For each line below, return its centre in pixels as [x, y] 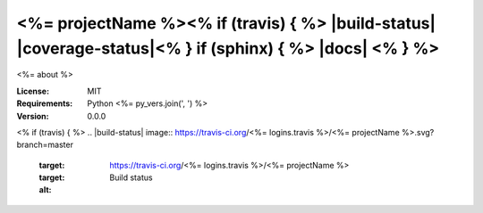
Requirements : [45, 103]
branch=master [45, 145]
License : [33, 91]
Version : [33, 116]
